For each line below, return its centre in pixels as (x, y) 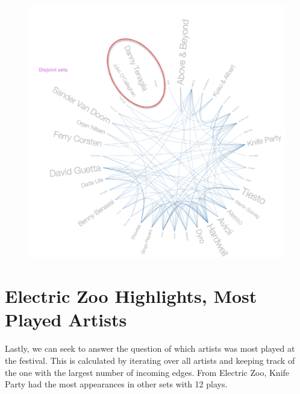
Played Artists (66, 319)
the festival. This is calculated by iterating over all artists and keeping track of (150, 360)
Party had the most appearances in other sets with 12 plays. (116, 384)
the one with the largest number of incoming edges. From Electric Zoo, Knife (147, 372)
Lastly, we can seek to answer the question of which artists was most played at (150, 348)
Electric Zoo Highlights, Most (131, 296)
